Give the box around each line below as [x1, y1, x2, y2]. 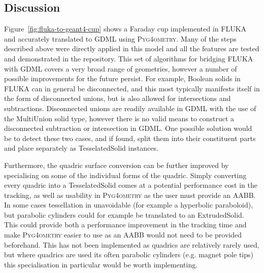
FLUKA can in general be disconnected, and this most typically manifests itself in [4, 83, 260, 93]
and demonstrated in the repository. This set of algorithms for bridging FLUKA [4, 53, 253, 63]
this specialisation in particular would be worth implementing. [4, 259, 198, 269]
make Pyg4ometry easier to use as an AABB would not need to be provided [4, 229, 242, 240]
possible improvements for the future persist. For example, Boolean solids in [4, 73, 241, 84]
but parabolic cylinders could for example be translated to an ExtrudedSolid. [4, 209, 244, 220]
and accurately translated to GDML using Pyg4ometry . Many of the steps [4, 33, 237, 44]
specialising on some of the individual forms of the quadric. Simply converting [4, 169, 247, 180]
